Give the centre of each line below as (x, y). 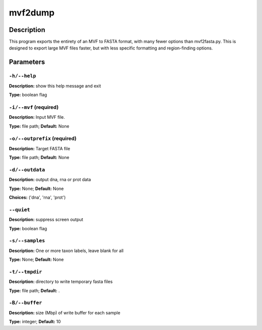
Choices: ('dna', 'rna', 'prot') (37, 197)
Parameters (27, 62)
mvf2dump (32, 13)
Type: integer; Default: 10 (35, 322)
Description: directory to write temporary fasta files (61, 282)
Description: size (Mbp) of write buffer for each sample (65, 313)
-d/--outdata (27, 170)
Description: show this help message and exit (55, 86)
